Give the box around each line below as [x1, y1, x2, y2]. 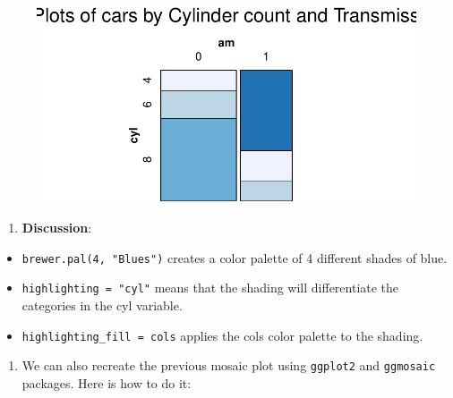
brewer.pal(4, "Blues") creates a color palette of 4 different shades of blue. [21, 248, 448, 267]
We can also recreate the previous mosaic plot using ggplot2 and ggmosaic [21, 356, 436, 375]
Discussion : [21, 218, 92, 237]
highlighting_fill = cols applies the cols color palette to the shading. [21, 326, 423, 344]
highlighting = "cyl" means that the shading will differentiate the [21, 278, 399, 297]
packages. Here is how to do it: [21, 373, 192, 392]
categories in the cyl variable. [21, 295, 183, 314]
